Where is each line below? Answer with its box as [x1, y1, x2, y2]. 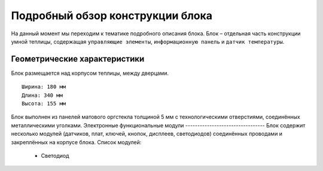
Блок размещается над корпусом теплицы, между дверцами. [11, 69, 169, 77]
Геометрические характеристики [11, 54, 145, 64]
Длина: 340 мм [22, 91, 63, 99]
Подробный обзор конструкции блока [11, 9, 212, 22]
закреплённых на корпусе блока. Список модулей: [11, 138, 142, 146]
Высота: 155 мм [22, 100, 66, 107]
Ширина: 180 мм [22, 84, 66, 90]
